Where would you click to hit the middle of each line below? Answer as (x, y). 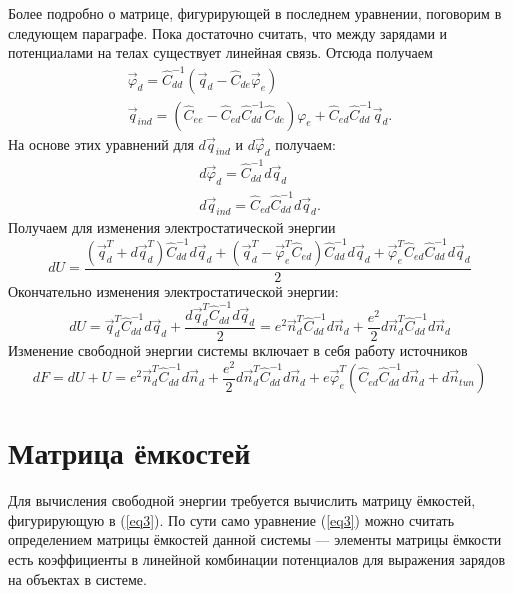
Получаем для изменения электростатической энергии (172, 227)
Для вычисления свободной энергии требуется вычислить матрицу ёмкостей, (242, 500)
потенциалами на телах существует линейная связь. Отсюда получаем (220, 52)
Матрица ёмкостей (129, 452)
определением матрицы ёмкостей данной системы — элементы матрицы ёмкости (255, 539)
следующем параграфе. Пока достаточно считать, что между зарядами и (228, 32)
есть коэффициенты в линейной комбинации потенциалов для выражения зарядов (257, 558)
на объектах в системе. (77, 578)
